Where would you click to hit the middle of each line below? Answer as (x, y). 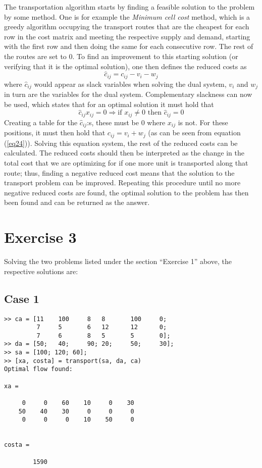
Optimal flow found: (39, 369)
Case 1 (22, 298)
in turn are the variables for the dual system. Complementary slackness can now (128, 94)
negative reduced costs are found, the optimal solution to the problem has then (126, 192)
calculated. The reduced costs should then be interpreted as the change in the (124, 153)
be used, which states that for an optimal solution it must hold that (109, 104)
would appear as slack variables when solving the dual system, (130, 84)
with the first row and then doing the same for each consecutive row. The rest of (129, 46)
